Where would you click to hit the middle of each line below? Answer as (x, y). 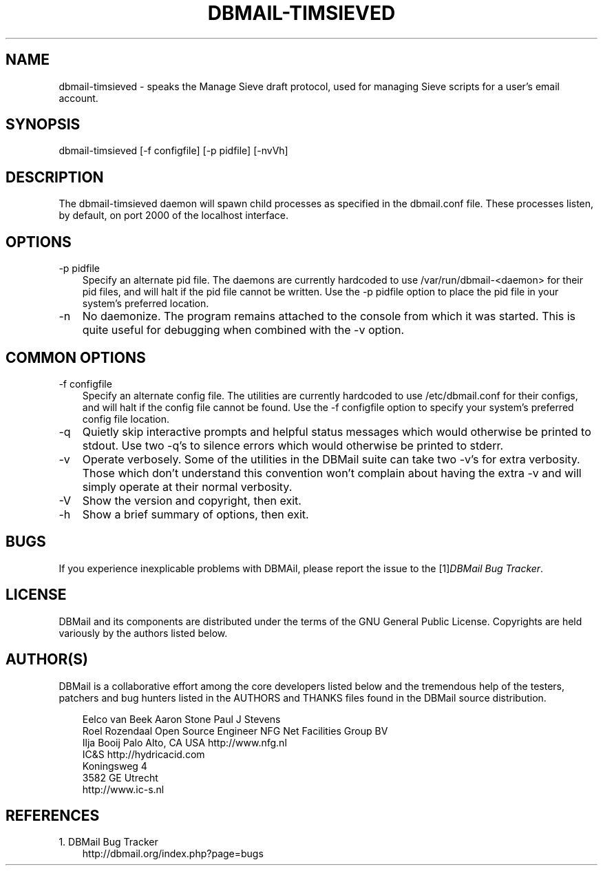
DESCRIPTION (55, 177)
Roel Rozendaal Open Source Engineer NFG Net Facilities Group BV (235, 731)
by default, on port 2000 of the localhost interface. (174, 216)
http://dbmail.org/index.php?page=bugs (173, 854)
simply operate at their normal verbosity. (187, 486)
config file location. (126, 419)
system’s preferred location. (146, 304)
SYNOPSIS (43, 125)
